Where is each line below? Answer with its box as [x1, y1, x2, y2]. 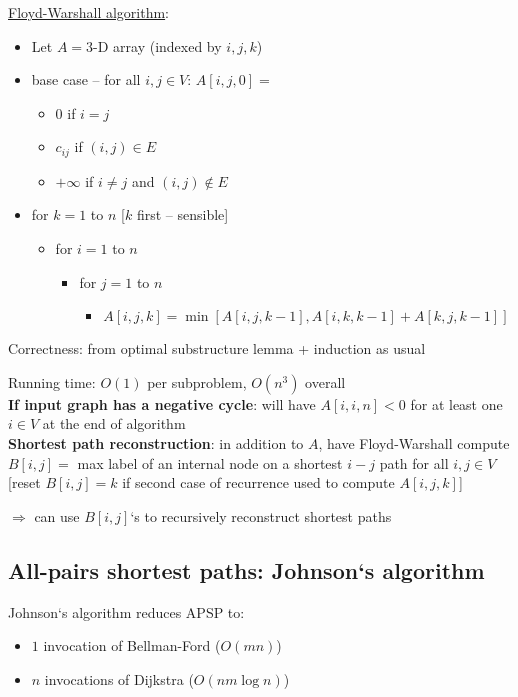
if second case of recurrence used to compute [122, 472, 395, 493]
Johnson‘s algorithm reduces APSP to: [8, 601, 245, 622]
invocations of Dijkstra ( [44, 668, 194, 689]
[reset [8, 472, 41, 493]
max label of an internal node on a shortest [77, 452, 343, 473]
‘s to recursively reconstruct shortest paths [130, 505, 392, 526]
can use [34, 505, 80, 526]
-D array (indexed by [93, 35, 222, 56]
